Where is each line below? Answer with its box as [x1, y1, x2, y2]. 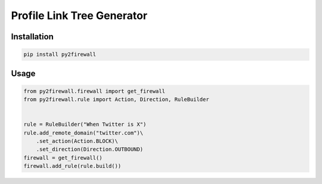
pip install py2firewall [23, 51, 97, 58]
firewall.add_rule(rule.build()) [23, 163, 122, 170]
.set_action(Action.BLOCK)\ [36, 138, 119, 145]
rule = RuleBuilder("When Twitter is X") [23, 121, 147, 128]
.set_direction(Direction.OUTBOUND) [36, 146, 143, 153]
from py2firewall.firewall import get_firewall [23, 88, 165, 95]
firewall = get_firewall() [23, 154, 103, 161]
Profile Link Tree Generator [11, 9, 148, 22]
